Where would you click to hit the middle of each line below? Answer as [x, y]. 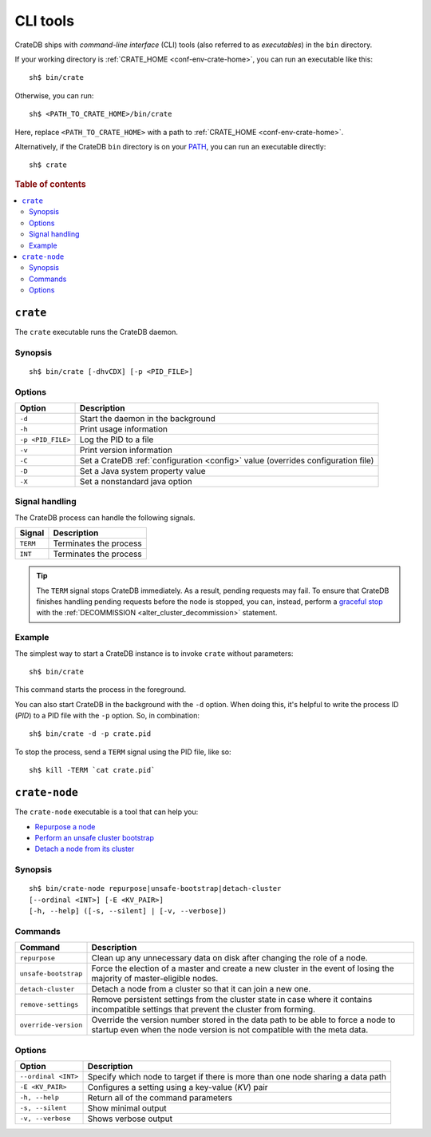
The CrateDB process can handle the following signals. [105, 517]
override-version [51, 1025]
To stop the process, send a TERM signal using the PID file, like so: [123, 752]
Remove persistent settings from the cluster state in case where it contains [232, 1000]
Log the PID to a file [117, 439]
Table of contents [51, 184]
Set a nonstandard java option [136, 482]
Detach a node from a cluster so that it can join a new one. [201, 989]
